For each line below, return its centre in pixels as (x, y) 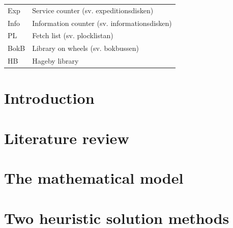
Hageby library (55, 61)
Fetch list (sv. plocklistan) (73, 35)
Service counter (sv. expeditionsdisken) (93, 10)
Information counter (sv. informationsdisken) (102, 23)
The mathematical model (94, 178)
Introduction (49, 98)
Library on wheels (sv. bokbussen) (86, 48)
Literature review (67, 138)
